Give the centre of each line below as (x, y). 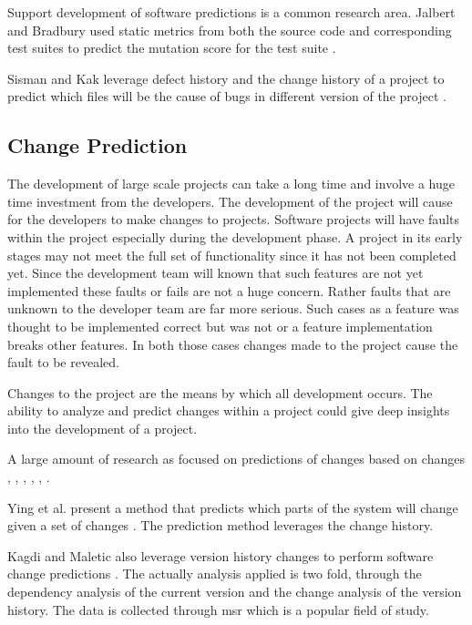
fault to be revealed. (63, 362)
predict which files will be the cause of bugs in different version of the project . (227, 96)
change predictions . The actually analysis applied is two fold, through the (215, 574)
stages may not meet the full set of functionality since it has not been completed (232, 255)
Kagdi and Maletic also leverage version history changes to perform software (221, 555)
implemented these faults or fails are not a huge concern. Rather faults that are (229, 290)
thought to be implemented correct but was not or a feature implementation (220, 326)
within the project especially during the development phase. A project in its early (235, 236)
